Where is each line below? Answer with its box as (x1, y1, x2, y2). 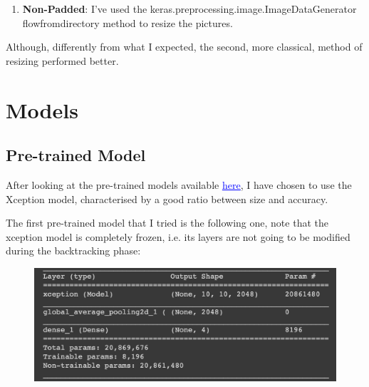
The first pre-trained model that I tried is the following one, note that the (6, 215, 328, 230)
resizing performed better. (6, 53, 119, 68)
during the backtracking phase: (6, 243, 141, 258)
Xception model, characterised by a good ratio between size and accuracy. (6, 191, 328, 206)
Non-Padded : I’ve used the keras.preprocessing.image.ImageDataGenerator (22, 1, 357, 16)
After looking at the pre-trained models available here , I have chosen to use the (6, 177, 352, 192)
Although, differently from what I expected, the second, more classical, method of (6, 39, 363, 54)
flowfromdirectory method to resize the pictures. (22, 15, 233, 30)
